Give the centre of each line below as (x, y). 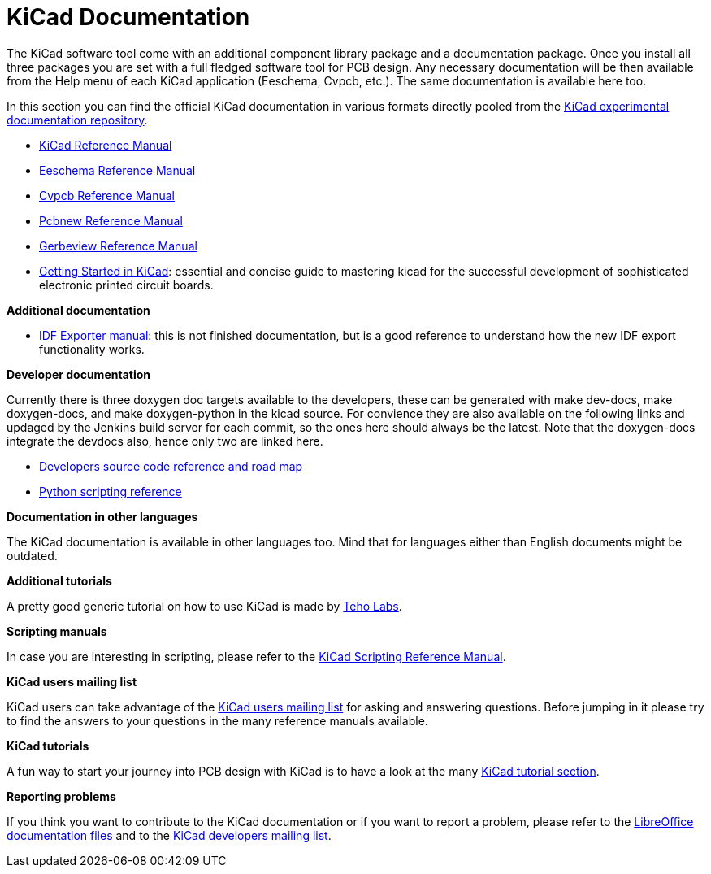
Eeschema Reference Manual (117, 170)
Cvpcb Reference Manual (107, 195)
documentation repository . (77, 120)
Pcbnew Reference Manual (111, 220)
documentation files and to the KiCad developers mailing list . (169, 835)
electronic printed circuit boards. (126, 285)
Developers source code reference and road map (171, 466)
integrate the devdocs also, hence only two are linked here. (165, 441)
